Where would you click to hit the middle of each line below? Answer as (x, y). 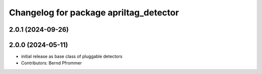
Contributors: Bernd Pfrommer (51, 63)
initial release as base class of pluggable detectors (72, 56)
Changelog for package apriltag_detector (94, 12)
